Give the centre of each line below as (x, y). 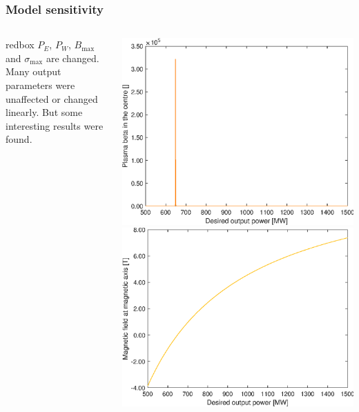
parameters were (40, 85)
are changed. (72, 58)
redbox (20, 45)
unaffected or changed (52, 98)
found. (19, 139)
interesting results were (55, 125)
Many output (33, 71)
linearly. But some (44, 112)
